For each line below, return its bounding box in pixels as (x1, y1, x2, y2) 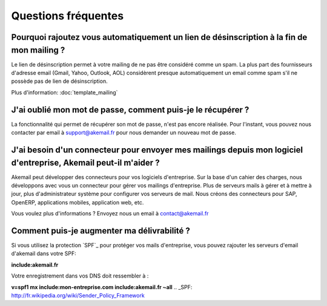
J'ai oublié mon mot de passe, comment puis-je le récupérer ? (11, 105, 249, 115)
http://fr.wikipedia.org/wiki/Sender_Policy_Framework (11, 292, 145, 299)
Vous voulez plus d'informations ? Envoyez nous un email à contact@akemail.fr (11, 210, 209, 217)
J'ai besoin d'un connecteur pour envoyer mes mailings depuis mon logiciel (11, 145, 303, 155)
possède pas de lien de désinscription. (11, 77, 108, 85)
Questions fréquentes (11, 9, 124, 22)
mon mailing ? (11, 45, 65, 55)
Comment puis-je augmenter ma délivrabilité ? (11, 226, 191, 236)
